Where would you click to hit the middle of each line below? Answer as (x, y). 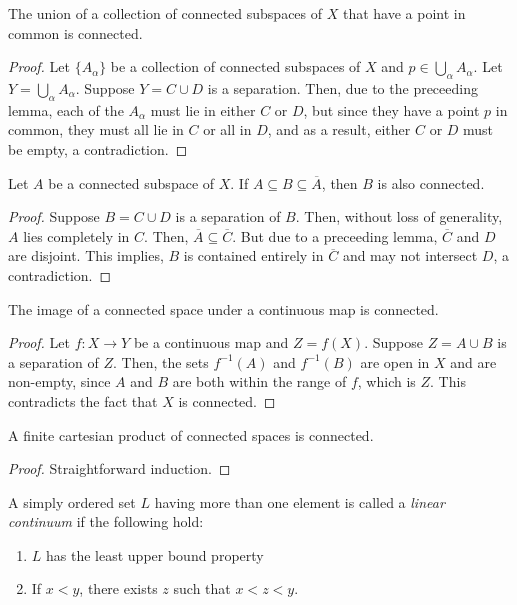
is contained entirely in (253, 255)
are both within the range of (259, 381)
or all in (227, 129)
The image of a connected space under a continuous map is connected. (223, 308)
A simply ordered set (72, 501)
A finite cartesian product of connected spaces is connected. (191, 434)
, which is (386, 381)
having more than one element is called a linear (299, 501)
